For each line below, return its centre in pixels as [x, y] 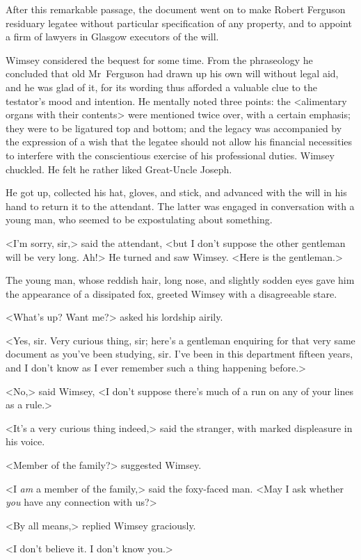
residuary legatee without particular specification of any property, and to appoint [179, 23]
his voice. [25, 441]
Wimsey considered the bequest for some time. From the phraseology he [159, 59]
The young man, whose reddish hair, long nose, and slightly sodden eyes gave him [180, 280]
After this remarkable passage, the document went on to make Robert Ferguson [176, 9]
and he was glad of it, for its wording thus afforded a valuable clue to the [161, 87]
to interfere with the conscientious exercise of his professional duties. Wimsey [170, 155]
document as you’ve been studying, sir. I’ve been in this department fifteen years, [179, 354]
